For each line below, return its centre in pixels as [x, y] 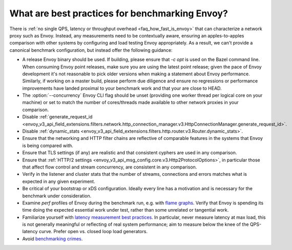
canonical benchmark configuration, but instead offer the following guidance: [91, 50]
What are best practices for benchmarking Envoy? [119, 13]
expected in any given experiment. [59, 181]
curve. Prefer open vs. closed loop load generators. [93, 232]
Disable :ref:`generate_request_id [57, 117]
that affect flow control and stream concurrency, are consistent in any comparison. [110, 167]
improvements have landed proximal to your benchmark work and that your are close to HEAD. [122, 88]
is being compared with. [48, 145]
